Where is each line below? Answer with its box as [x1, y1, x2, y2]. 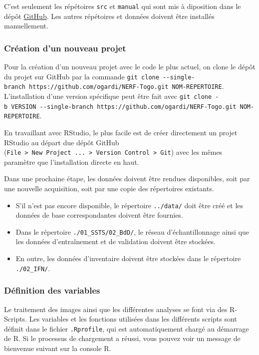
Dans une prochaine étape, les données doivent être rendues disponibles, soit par [4, 173, 250, 184]
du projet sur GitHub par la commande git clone [4, 71, 159, 81]
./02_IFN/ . [15, 263, 50, 273]
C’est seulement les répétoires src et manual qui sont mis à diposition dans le [4, 1, 241, 11]
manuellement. [4, 20, 48, 31]
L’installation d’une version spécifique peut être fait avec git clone [4, 90, 212, 101]
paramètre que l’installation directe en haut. [4, 156, 139, 167]
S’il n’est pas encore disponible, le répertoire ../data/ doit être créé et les [15, 200, 244, 210]
